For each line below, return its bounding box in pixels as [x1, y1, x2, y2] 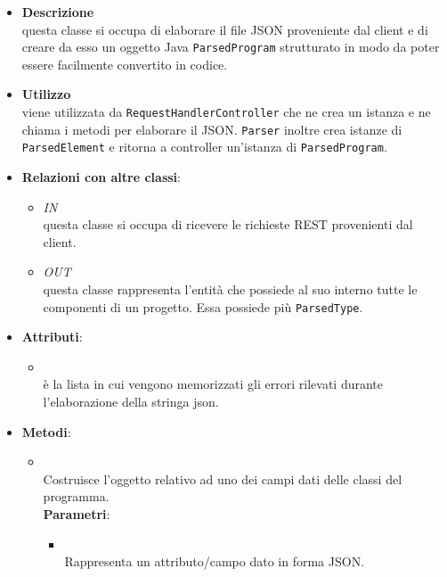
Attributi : [21, 327, 83, 346]
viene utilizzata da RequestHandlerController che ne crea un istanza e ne [21, 103, 431, 121]
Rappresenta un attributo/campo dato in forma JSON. [64, 552, 365, 571]
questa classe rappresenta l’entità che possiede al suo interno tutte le [43, 279, 418, 298]
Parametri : [43, 504, 110, 523]
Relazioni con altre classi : [21, 168, 181, 185]
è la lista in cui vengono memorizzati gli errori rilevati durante [43, 375, 384, 393]
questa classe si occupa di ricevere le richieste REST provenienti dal [43, 215, 413, 234]
